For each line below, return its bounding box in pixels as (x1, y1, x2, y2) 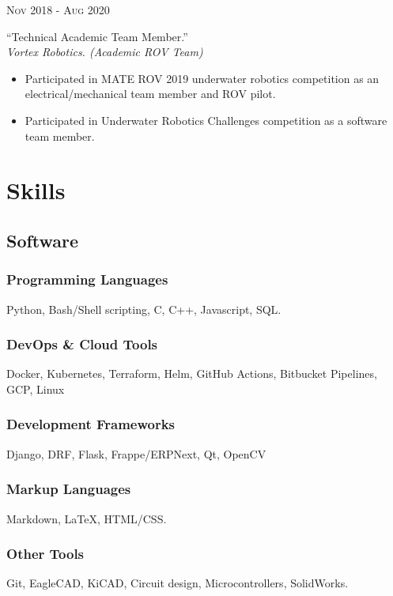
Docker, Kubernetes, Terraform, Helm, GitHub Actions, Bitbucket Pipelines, (6, 365, 377, 382)
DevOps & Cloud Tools (6, 334, 158, 354)
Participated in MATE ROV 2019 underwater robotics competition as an (25, 70, 380, 86)
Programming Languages (6, 270, 168, 289)
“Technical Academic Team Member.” (6, 28, 188, 44)
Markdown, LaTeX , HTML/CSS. (6, 510, 167, 526)
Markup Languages (6, 479, 131, 499)
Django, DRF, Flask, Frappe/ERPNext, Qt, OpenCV (6, 445, 266, 462)
